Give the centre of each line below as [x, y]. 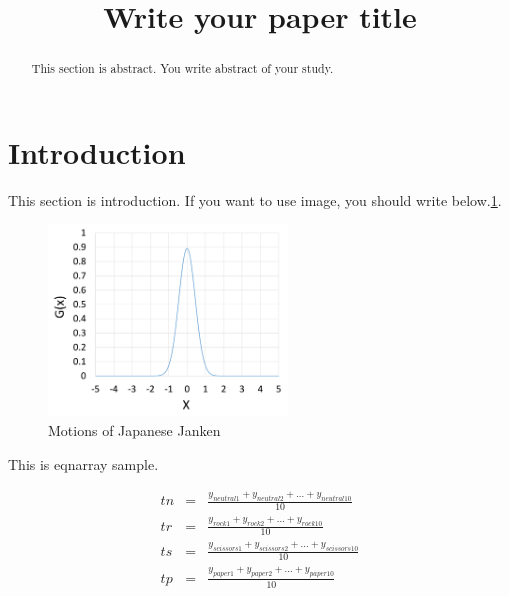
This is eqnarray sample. [83, 463]
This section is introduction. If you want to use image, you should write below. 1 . [255, 199]
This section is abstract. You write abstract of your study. [182, 68]
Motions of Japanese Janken [134, 429]
